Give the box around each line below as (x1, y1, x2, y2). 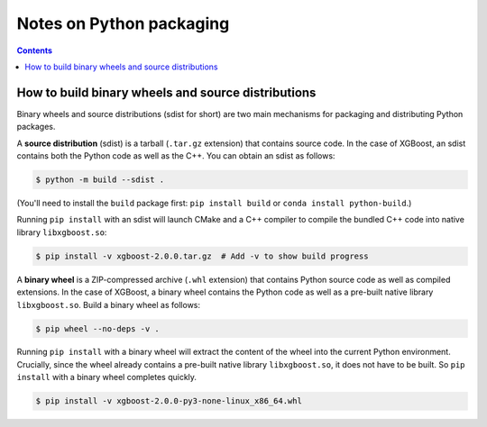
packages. (16, 122, 56, 132)
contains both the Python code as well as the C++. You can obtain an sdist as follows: (16, 150, 335, 161)
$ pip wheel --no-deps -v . (35, 323, 160, 333)
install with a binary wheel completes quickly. (16, 372, 198, 383)
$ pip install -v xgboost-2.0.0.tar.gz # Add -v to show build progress (35, 250, 369, 261)
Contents (16, 45, 53, 56)
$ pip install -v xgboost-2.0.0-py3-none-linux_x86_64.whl (35, 396, 302, 406)
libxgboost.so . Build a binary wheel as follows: (16, 299, 201, 310)
